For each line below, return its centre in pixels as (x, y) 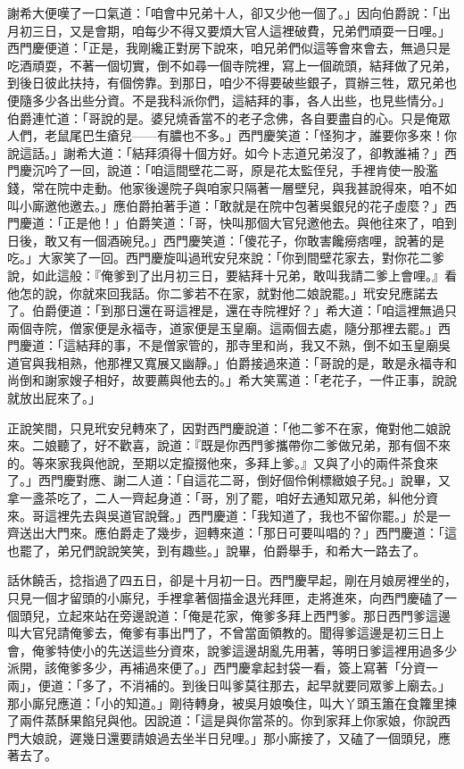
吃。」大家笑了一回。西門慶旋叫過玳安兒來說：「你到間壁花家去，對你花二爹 (226, 258)
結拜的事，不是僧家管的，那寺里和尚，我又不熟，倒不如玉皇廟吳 (263, 345)
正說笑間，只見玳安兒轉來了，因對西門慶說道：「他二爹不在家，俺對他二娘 (223, 427)
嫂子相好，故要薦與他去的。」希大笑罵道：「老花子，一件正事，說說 (263, 380)
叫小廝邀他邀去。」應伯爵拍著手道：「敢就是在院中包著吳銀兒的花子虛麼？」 (226, 205)
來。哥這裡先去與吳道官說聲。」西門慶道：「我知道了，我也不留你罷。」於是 (223, 515)
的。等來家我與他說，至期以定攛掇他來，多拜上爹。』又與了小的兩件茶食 (216, 462)
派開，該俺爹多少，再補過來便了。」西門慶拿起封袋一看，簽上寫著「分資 (216, 668)
